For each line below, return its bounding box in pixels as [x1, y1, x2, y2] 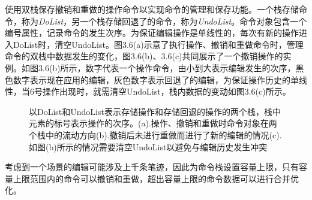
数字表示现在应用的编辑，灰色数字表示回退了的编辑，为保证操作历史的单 [13, 73, 299, 86]
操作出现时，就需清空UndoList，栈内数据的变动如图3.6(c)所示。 [42, 85, 291, 98]
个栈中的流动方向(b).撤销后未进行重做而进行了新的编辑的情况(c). [29, 128, 282, 141]
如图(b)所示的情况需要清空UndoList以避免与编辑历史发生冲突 [29, 140, 268, 153]
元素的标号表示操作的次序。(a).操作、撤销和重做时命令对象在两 [29, 117, 277, 129]
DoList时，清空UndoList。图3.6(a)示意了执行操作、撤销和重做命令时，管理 [13, 38, 304, 50]
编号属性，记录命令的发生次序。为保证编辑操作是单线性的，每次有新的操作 [5, 26, 299, 39]
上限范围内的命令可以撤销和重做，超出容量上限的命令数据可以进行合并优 [13, 172, 299, 184]
